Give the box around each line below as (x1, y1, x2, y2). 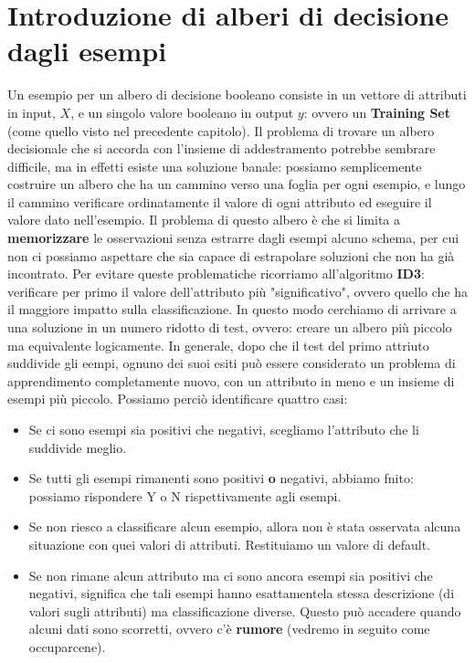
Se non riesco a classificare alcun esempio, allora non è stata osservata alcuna (28, 517, 461, 536)
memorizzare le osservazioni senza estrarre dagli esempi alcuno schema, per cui (7, 228, 459, 247)
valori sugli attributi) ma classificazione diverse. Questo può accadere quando (28, 601, 461, 620)
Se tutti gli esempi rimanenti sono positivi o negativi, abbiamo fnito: (28, 468, 414, 488)
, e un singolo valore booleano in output (70, 102, 294, 121)
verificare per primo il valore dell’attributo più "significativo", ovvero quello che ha (7, 281, 468, 300)
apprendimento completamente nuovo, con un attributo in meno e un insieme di (7, 371, 455, 390)
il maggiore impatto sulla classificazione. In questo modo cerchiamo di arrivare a (7, 300, 457, 319)
